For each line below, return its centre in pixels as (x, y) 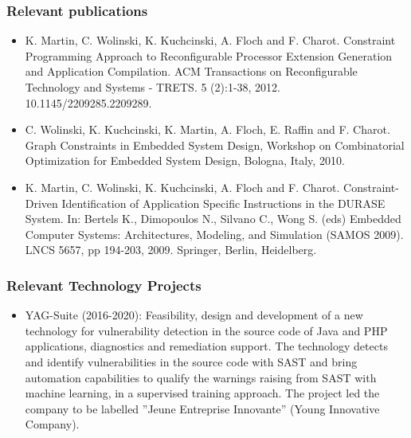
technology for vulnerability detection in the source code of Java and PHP (206, 330)
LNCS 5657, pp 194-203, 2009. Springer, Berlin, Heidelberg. (171, 250)
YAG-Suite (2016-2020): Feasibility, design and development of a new (194, 315)
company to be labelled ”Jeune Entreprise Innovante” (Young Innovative (202, 408)
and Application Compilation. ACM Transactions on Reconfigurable (191, 71)
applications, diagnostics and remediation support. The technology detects (206, 346)
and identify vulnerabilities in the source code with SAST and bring (191, 361)
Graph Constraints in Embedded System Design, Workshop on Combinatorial (215, 145)
